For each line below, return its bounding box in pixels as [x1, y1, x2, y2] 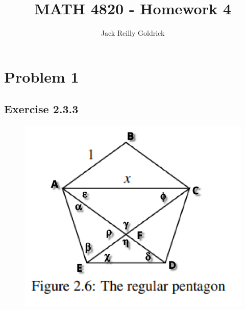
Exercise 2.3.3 [4, 101, 79, 117]
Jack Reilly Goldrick [101, 28, 165, 38]
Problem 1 [4, 66, 79, 87]
